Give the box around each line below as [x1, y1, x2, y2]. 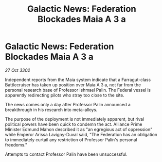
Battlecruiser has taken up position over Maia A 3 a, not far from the [5, 81, 141, 88]
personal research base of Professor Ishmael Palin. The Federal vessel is [5, 87, 151, 93]
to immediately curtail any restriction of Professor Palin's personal [5, 137, 137, 143]
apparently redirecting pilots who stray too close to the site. [5, 92, 125, 98]
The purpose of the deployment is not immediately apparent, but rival [5, 116, 144, 122]
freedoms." [5, 142, 28, 147]
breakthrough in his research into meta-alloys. [5, 107, 98, 113]
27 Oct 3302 [5, 67, 31, 73]
